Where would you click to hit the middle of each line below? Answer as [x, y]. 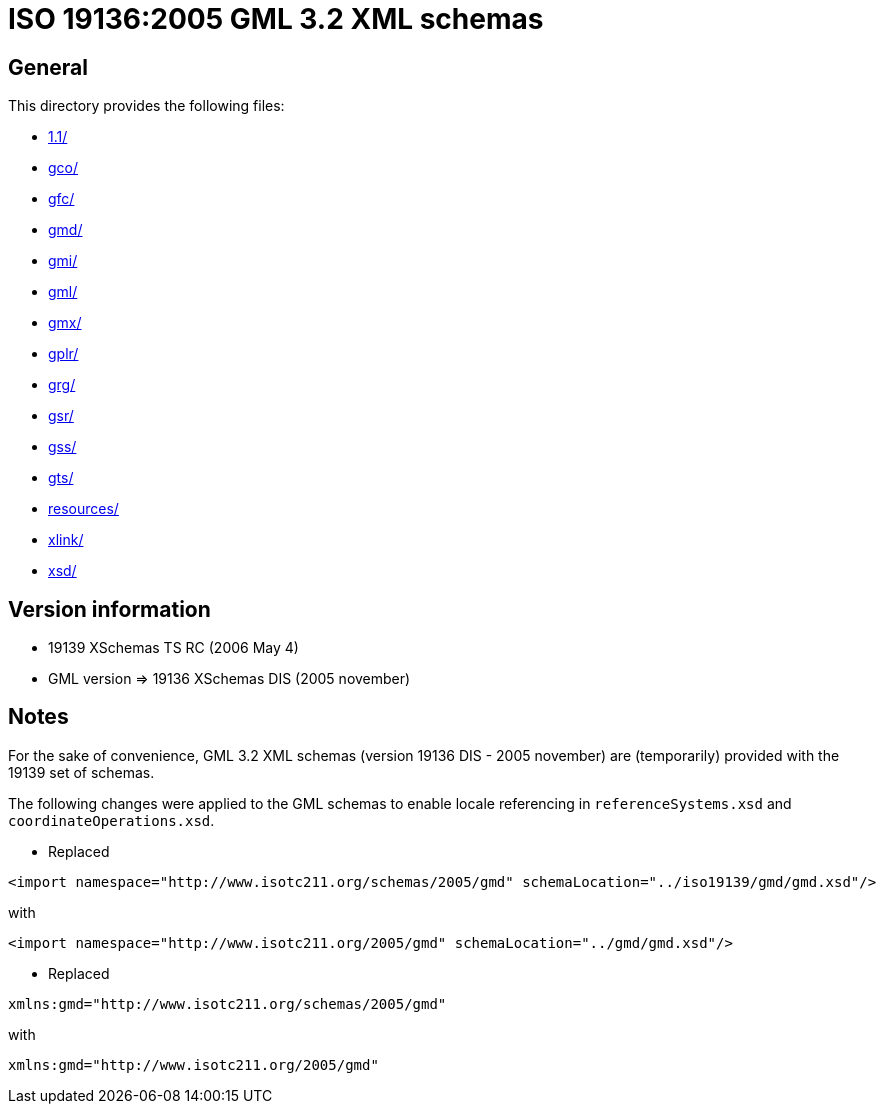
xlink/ [66, 540]
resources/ [83, 509]
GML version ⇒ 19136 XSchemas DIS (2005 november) [229, 679]
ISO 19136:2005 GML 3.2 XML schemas [276, 19]
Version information [109, 609]
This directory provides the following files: [146, 106]
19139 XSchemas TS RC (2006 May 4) [173, 648]
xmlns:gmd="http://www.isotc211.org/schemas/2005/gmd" [227, 1003]
